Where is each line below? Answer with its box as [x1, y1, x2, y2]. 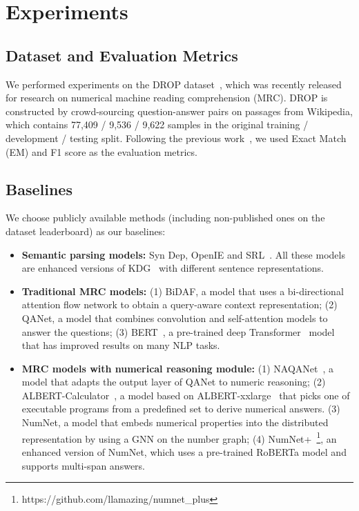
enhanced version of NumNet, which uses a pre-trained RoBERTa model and [21, 444, 347, 459]
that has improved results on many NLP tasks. [21, 338, 220, 352]
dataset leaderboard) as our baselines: [6, 223, 166, 238]
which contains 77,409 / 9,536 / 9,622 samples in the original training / [6, 117, 309, 132]
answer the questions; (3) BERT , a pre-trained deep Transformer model [21, 324, 335, 339]
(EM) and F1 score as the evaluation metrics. [6, 144, 197, 159]
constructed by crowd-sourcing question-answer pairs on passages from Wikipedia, [6, 103, 353, 118]
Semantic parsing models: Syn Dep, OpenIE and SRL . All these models [21, 247, 345, 261]
